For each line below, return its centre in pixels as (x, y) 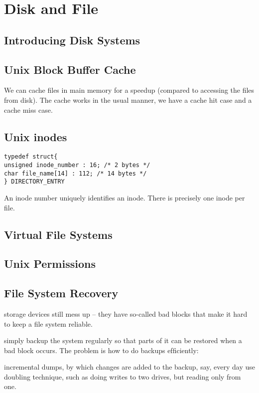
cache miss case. (28, 109)
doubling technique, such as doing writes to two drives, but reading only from (123, 376)
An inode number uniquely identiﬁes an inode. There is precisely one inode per (125, 197)
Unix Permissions (50, 264)
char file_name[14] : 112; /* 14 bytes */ (75, 173)
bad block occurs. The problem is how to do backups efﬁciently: (101, 350)
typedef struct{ (31, 157)
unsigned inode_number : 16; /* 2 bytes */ (77, 165)
